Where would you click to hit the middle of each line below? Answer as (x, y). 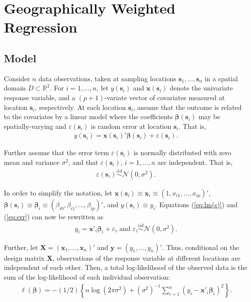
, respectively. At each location (80, 107)
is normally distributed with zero (182, 152)
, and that (83, 162)
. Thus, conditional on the (201, 247)
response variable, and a (40, 97)
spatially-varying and (35, 126)
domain (15, 88)
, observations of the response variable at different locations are (147, 258)
